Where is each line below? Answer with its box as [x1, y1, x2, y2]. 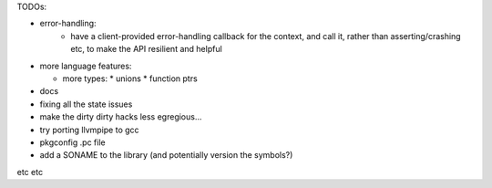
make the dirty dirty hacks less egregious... [39, 111, 202, 122]
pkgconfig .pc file [39, 137, 106, 148]
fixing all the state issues [39, 99, 133, 110]
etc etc [16, 166, 44, 177]
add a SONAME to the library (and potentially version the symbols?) [39, 150, 293, 161]
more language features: [39, 60, 132, 71]
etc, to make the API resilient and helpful [70, 44, 222, 55]
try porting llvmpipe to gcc [39, 124, 140, 135]
